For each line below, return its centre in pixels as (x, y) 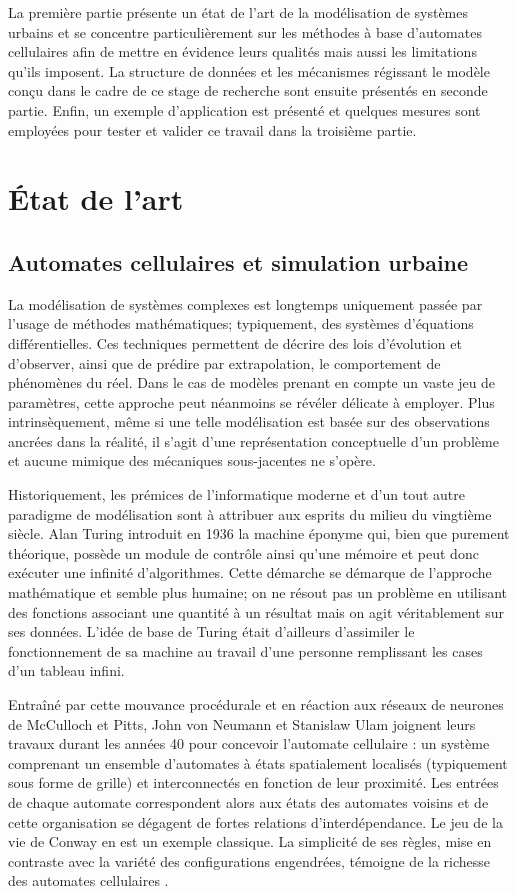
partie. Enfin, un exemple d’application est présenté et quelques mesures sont (244, 109)
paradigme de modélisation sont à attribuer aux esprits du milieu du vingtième (250, 513)
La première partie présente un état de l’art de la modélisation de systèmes (238, 12)
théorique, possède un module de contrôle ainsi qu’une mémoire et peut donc (243, 552)
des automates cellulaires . (88, 880)
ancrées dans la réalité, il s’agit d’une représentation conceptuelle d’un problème (253, 440)
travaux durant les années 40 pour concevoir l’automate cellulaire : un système (249, 743)
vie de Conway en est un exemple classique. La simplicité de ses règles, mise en (250, 841)
